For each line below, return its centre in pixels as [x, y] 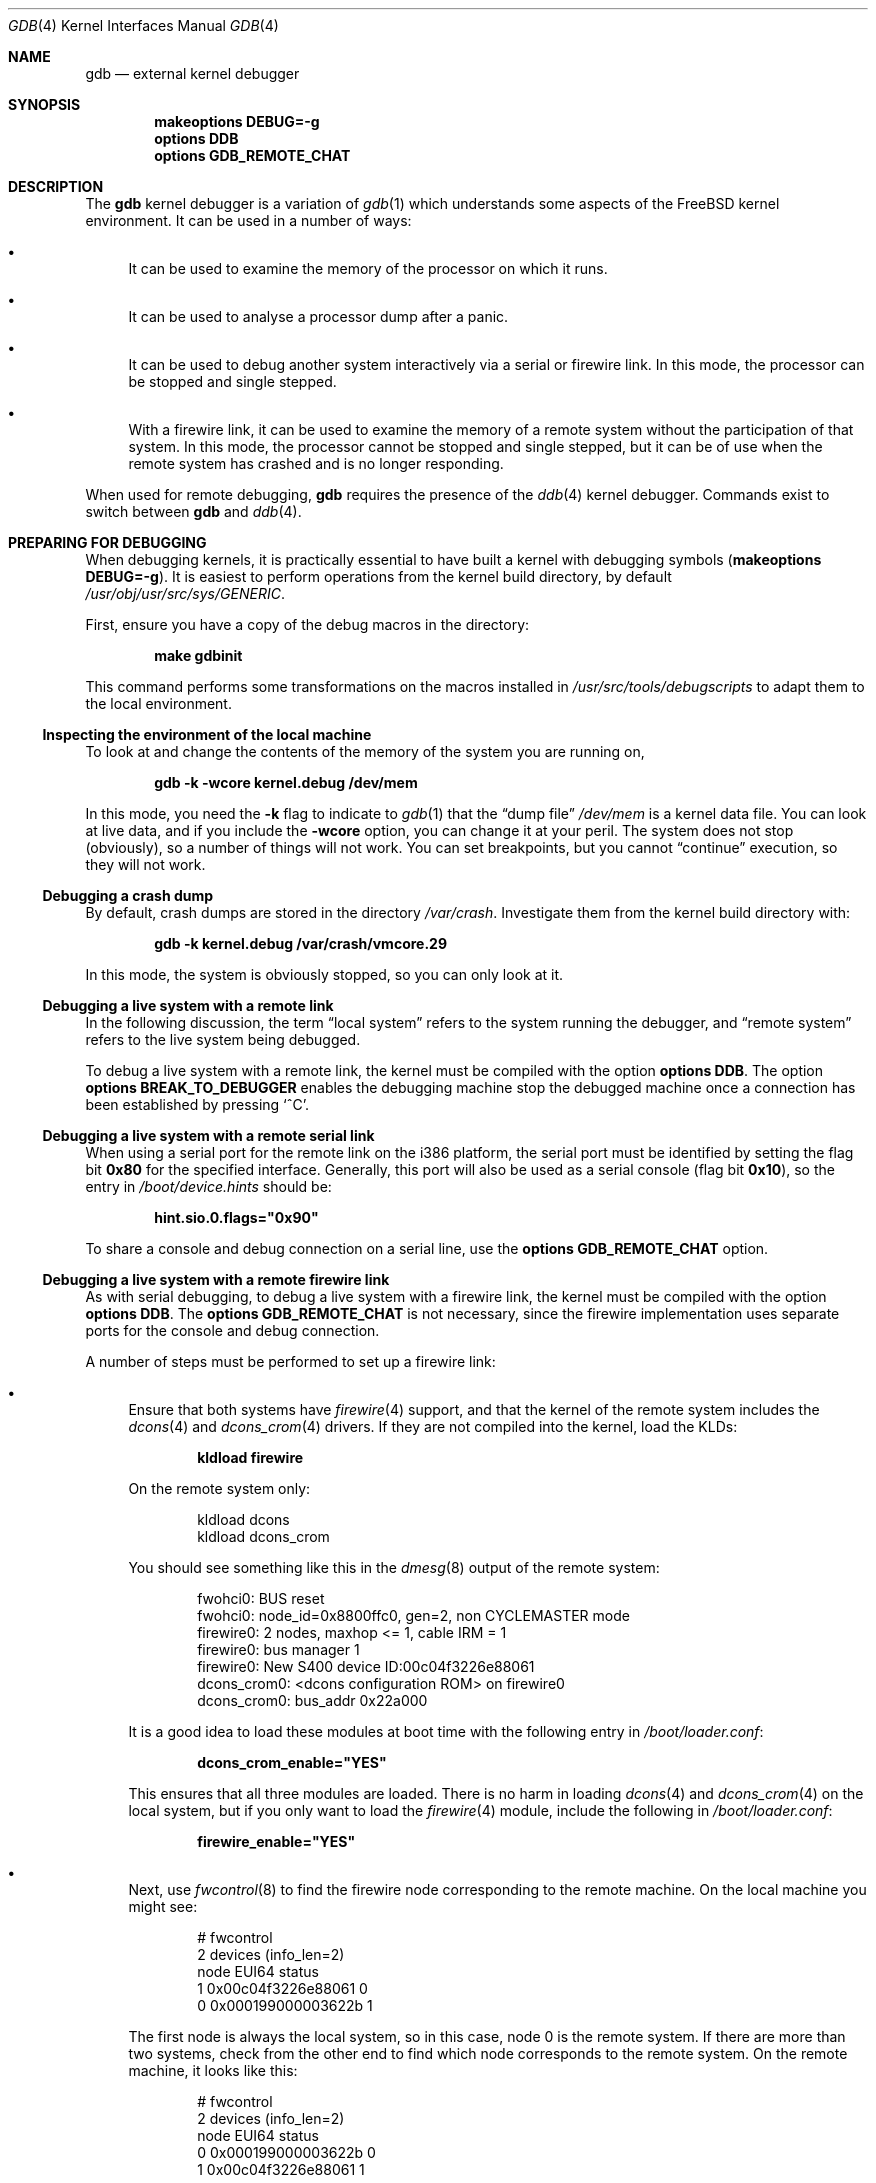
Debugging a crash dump [128, 895]
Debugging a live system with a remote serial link [208, 1135]
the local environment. [158, 703]
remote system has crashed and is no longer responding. [316, 463]
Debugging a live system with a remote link [188, 1005]
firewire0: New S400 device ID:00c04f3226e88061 [366, 1666]
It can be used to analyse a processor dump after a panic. [318, 316]
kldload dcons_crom [263, 1536]
